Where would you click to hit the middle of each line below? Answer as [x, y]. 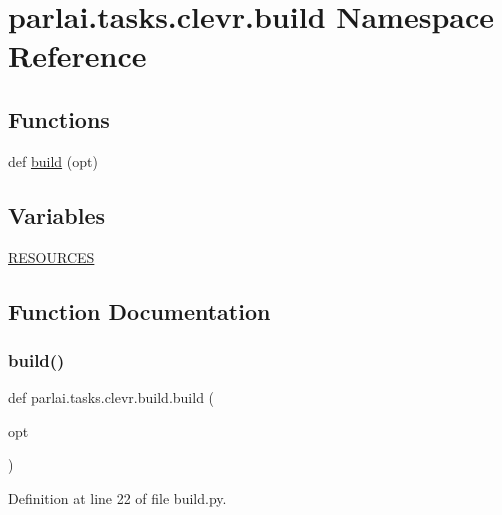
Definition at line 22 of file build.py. [117, 497]
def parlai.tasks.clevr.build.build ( [111, 397]
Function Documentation [139, 310]
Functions [59, 118]
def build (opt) [53, 160]
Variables [57, 214]
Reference [77, 55]
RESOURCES [51, 256]
